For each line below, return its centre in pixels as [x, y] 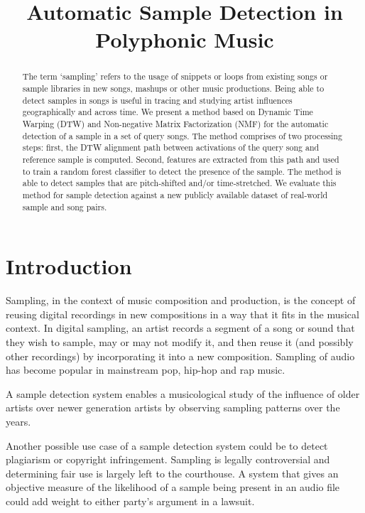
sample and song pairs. [65, 206]
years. [18, 421]
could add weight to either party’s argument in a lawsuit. [130, 501]
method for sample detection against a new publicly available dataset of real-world [175, 194]
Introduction [69, 266]
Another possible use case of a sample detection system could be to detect [167, 445]
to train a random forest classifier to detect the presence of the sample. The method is [182, 171]
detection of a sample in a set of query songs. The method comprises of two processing [182, 135]
